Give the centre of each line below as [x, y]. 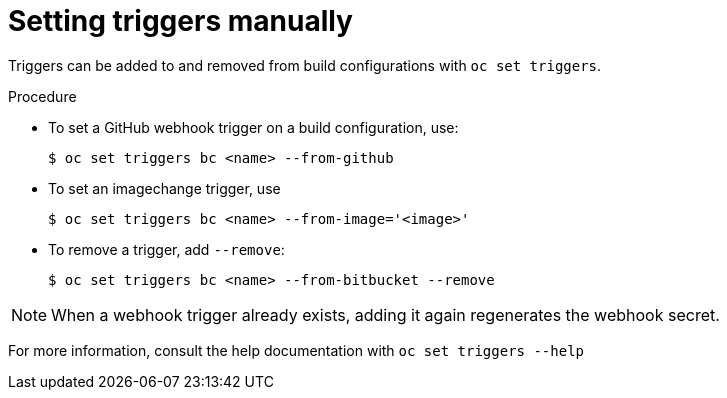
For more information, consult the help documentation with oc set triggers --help [296, 350]
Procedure [42, 96]
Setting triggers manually [180, 21]
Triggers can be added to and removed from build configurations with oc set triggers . [305, 65]
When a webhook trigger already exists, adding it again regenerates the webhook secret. [385, 314]
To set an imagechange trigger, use [164, 188]
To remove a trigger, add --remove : [166, 249]
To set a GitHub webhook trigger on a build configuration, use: [253, 127]
